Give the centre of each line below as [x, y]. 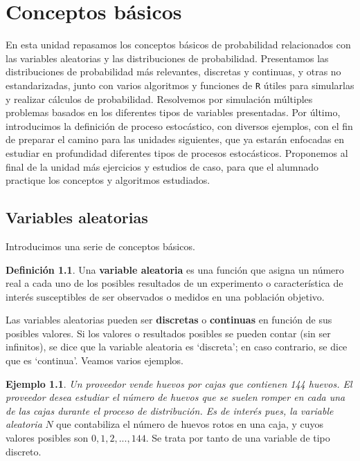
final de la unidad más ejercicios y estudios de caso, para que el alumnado [162, 166]
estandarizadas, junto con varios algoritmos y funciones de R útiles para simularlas [180, 85]
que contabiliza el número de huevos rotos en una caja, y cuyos [190, 424]
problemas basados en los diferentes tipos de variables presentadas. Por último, [173, 112]
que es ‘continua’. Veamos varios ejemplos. [94, 360]
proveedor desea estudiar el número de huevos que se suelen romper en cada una [175, 397]
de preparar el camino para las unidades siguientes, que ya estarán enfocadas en [175, 139]
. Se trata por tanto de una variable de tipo [238, 438]
